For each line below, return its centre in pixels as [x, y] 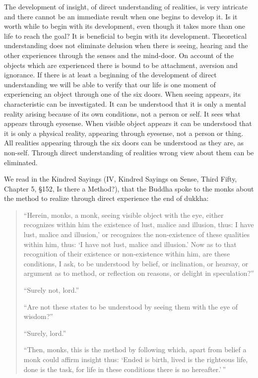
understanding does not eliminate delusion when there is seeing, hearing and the [126, 45]
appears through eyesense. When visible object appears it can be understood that [128, 123]
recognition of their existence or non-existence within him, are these [127, 254]
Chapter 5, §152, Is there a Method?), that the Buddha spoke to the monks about [129, 188]
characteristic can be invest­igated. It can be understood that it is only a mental [125, 103]
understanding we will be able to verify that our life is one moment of [110, 84]
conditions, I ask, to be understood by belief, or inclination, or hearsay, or [136, 263]
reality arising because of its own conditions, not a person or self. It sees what [122, 113]
